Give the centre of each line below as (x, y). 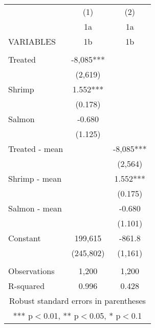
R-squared (27, 286)
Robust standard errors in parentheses (77, 301)
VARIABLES (32, 41)
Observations (31, 271)
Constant (25, 238)
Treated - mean (36, 149)
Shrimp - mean (35, 178)
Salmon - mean (35, 208)
